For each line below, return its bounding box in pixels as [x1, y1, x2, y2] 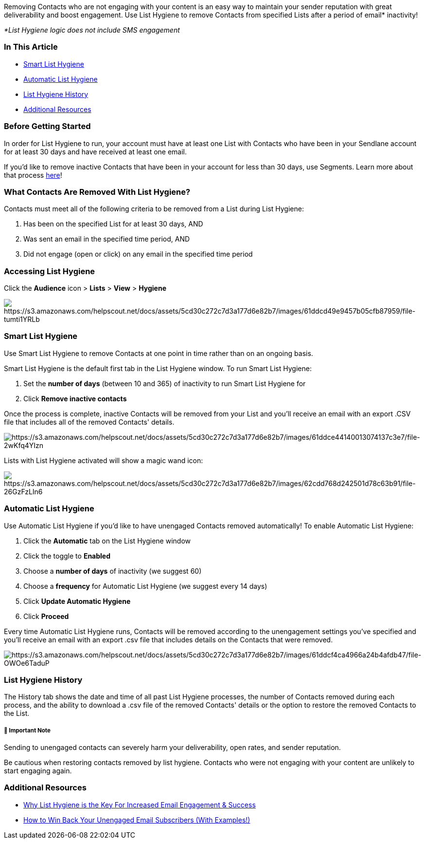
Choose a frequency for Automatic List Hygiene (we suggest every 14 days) [23, 581, 267, 590]
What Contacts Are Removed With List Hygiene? [4, 187, 191, 197]
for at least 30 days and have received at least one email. [4, 147, 187, 156]
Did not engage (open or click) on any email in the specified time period [23, 250, 253, 259]
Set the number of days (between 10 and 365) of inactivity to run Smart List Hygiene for [23, 379, 306, 388]
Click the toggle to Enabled [23, 551, 111, 560]
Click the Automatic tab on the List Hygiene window [23, 536, 191, 545]
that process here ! [4, 170, 62, 179]
